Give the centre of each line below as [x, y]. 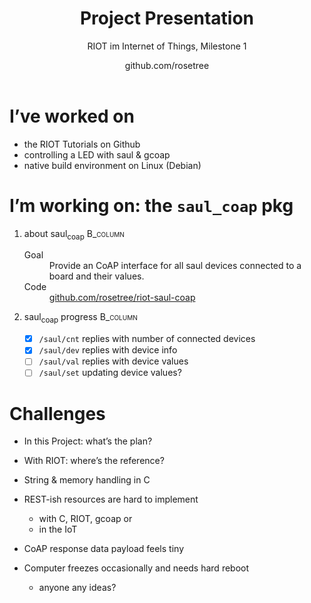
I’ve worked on [72, 116]
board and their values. [96, 276]
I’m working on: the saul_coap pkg [151, 205]
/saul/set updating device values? [110, 373]
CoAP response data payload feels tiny [103, 549]
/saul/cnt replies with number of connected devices [147, 339]
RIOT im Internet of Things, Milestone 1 [167, 46]
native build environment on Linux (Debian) [112, 165]
